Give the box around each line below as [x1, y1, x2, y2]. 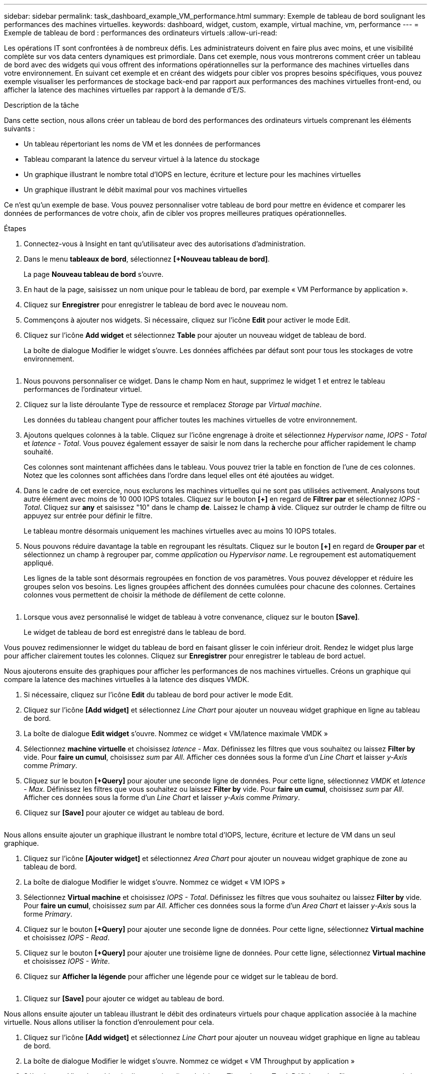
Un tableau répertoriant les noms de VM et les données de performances [24, 140, 261, 148]
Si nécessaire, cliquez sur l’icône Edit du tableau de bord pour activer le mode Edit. [24, 690, 293, 699]
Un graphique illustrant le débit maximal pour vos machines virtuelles [24, 185, 247, 194]
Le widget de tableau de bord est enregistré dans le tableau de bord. [24, 628, 246, 636]
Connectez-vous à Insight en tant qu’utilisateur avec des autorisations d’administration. [24, 239, 306, 248]
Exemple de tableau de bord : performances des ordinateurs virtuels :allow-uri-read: [4, 29, 277, 37]
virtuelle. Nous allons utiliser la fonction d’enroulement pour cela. [4, 1018, 215, 1026]
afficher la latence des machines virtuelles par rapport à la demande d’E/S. [4, 86, 246, 94]
